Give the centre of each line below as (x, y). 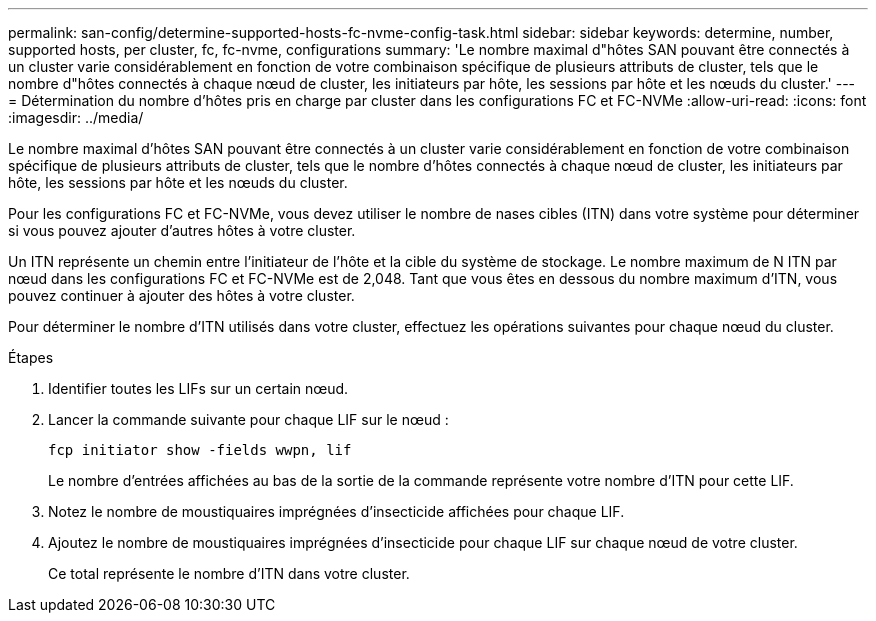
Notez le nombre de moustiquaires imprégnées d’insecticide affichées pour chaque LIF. (336, 511)
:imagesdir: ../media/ (76, 117)
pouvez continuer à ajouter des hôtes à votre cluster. (181, 295)
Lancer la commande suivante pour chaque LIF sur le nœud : (248, 419)
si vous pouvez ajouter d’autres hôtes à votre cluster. (182, 230)
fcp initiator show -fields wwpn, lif (200, 450)
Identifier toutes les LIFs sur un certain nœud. (198, 388)
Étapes (31, 357)
